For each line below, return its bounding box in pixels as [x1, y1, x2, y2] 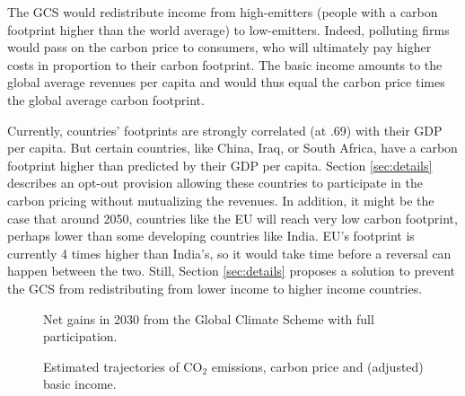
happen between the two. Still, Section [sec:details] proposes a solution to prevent [7, 261, 456, 280]
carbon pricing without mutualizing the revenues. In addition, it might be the [7, 190, 434, 209]
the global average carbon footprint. [7, 90, 205, 109]
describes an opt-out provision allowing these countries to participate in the [7, 173, 423, 192]
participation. [43, 327, 118, 346]
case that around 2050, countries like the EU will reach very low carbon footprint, [7, 208, 458, 227]
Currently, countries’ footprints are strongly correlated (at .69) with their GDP [7, 120, 443, 139]
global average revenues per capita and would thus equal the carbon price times [7, 73, 445, 92]
